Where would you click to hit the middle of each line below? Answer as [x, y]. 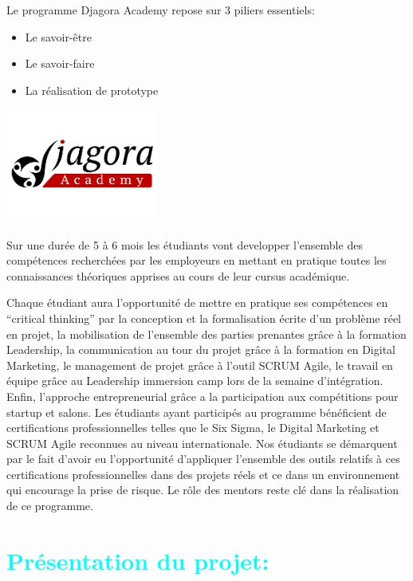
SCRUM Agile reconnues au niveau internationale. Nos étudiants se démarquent [202, 443]
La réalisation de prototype [92, 90]
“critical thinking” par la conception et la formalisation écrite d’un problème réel [204, 318]
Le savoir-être [58, 36]
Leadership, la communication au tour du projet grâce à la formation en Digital [201, 349]
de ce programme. [50, 506]
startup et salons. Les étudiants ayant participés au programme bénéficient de [197, 412]
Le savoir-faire [60, 63]
